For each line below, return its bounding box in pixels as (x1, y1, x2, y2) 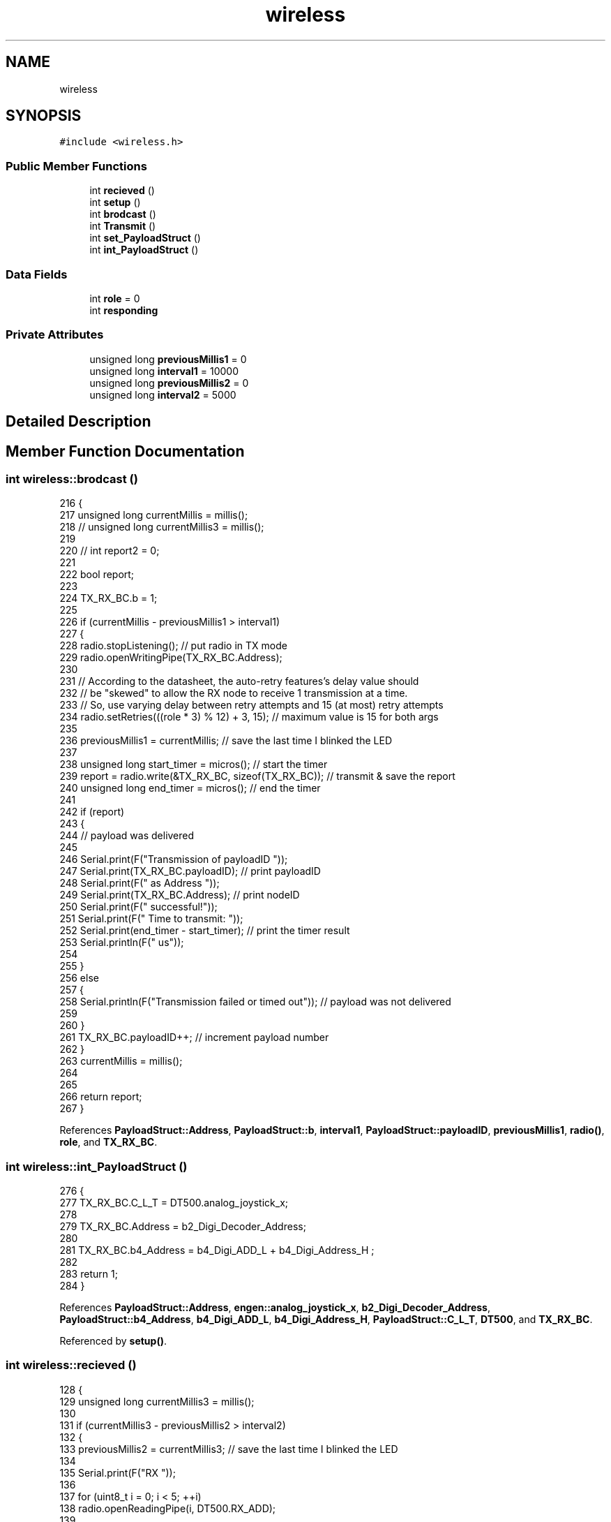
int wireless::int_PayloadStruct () (6, 1159, 188, 1174)
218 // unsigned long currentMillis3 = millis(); (59, 521, 264, 533)
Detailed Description (6, 413, 151, 431)
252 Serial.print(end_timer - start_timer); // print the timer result (59, 924, 350, 937)
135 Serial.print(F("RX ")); (59, 1466, 176, 1479)
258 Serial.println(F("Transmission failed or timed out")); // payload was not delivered (59, 996, 451, 1008)
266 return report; (59, 1091, 142, 1103)
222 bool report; (59, 568, 135, 581)
